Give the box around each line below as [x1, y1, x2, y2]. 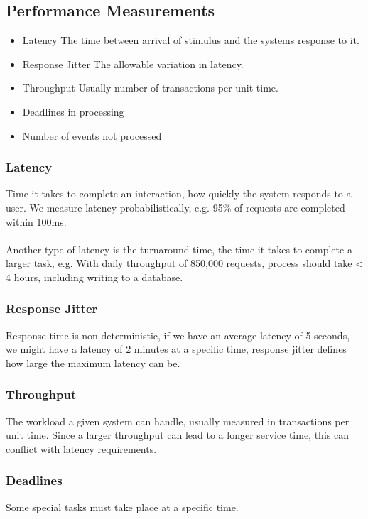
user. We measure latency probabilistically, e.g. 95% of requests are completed [6, 200, 345, 214]
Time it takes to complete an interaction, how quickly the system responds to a [6, 186, 352, 201]
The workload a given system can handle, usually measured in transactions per [6, 413, 350, 428]
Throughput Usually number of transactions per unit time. [22, 80, 278, 95]
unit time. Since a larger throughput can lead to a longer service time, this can [6, 427, 349, 442]
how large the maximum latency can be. [6, 355, 180, 370]
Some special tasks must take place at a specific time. [6, 499, 239, 514]
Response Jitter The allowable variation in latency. [22, 56, 244, 71]
